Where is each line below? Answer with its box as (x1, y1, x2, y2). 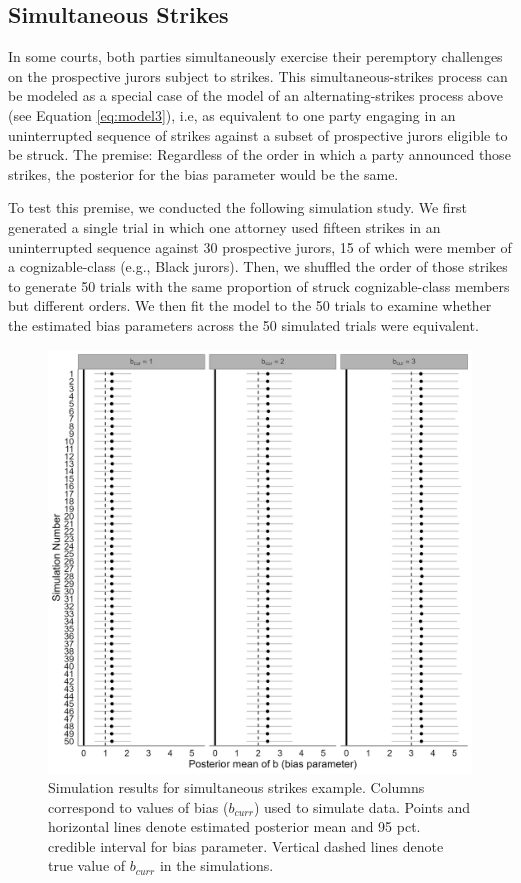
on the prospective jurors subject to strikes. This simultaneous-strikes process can (8, 65, 508, 86)
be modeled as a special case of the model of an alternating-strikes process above (8, 85, 503, 106)
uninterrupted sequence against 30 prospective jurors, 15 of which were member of (8, 236, 512, 257)
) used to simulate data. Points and (253, 796, 471, 817)
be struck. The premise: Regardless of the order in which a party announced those (8, 144, 511, 165)
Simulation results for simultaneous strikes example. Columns (48, 777, 425, 798)
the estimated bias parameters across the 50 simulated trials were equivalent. (8, 314, 479, 335)
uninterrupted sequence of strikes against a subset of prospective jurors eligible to (8, 124, 508, 145)
